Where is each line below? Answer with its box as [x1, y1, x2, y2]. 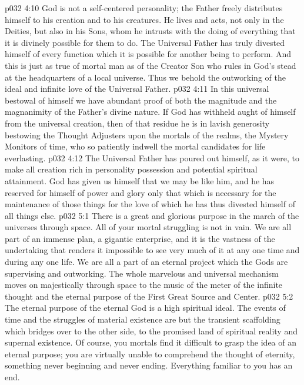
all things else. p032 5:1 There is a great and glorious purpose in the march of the [5, 209, 299, 221]
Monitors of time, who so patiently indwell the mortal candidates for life [5, 140, 266, 152]
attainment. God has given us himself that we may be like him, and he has [5, 174, 275, 187]
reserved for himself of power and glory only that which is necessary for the [5, 186, 276, 198]
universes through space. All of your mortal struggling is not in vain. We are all [5, 221, 292, 233]
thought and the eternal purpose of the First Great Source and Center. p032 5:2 [5, 290, 293, 302]
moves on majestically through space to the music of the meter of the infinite [5, 278, 283, 291]
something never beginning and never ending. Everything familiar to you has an [5, 359, 293, 371]
